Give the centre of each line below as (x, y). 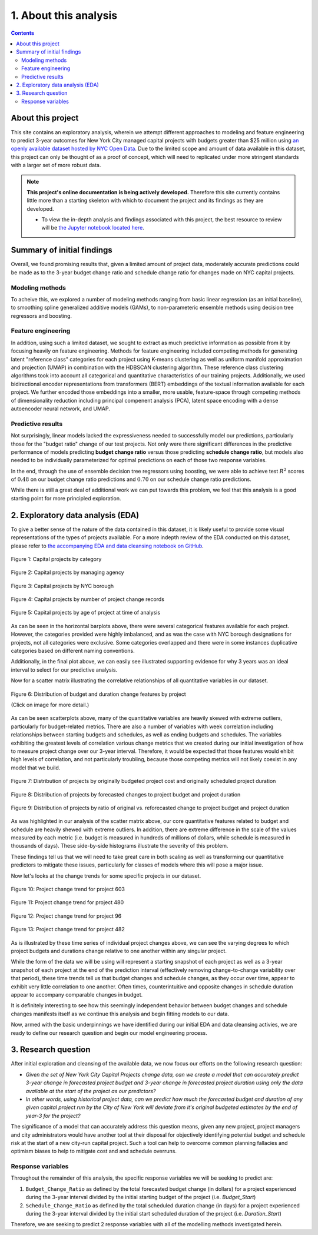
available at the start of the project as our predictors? (91, 1091)
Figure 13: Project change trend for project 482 (68, 929)
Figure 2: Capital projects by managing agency (67, 572)
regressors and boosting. (42, 316)
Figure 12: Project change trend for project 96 (66, 916)
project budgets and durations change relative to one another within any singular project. (119, 951)
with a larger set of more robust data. (56, 165)
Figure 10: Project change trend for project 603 (68, 889)
